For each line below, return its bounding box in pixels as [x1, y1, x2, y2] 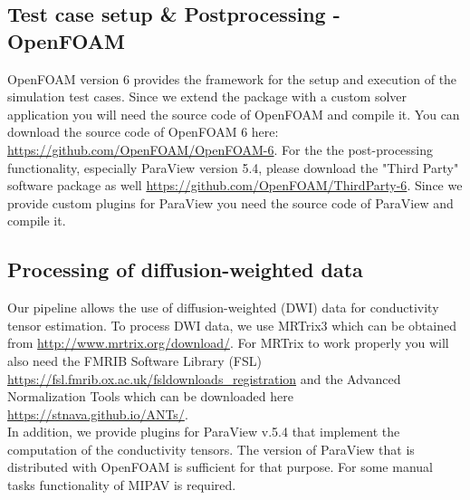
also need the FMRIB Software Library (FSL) [7, 351, 262, 370]
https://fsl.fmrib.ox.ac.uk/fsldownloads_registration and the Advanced [7, 369, 401, 388]
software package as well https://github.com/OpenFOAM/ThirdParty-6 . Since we [7, 176, 463, 195]
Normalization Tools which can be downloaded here [7, 387, 293, 406]
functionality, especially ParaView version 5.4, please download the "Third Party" [7, 158, 459, 177]
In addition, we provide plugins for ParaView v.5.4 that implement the [7, 422, 400, 441]
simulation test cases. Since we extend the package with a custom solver [7, 87, 408, 106]
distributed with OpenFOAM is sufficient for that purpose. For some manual [7, 457, 433, 476]
